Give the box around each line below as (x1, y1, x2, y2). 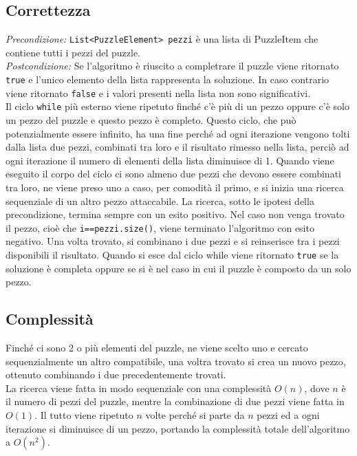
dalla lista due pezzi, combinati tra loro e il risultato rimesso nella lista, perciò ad (6, 140, 349, 154)
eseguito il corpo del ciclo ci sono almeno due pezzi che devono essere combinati (6, 166, 341, 181)
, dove (304, 380, 329, 395)
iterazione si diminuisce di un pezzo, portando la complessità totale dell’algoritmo (6, 421, 350, 435)
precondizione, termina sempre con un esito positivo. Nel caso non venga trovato (6, 207, 345, 221)
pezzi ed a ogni (257, 408, 320, 422)
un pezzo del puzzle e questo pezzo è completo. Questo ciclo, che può (6, 113, 296, 127)
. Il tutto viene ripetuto (34, 408, 133, 422)
